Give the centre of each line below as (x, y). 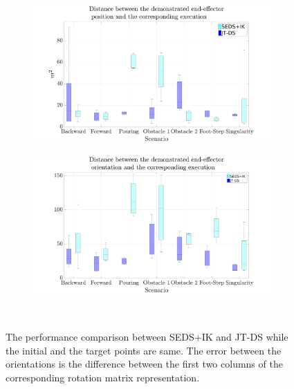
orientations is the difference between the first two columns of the (144, 364)
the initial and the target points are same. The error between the (144, 350)
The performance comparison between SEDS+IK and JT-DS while (147, 337)
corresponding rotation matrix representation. (103, 377)
